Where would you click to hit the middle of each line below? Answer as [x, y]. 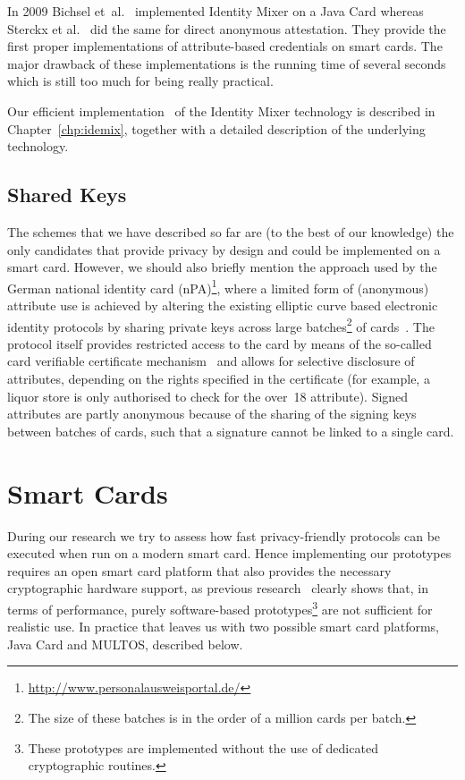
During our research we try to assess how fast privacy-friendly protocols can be [224, 535]
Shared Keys [67, 195]
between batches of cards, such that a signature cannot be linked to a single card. [231, 431]
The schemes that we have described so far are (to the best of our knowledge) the [231, 231]
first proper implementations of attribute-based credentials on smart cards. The [225, 46]
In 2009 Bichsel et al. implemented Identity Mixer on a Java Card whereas [216, 11]
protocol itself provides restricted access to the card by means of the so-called [220, 343]
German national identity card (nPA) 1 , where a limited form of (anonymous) [218, 286]
